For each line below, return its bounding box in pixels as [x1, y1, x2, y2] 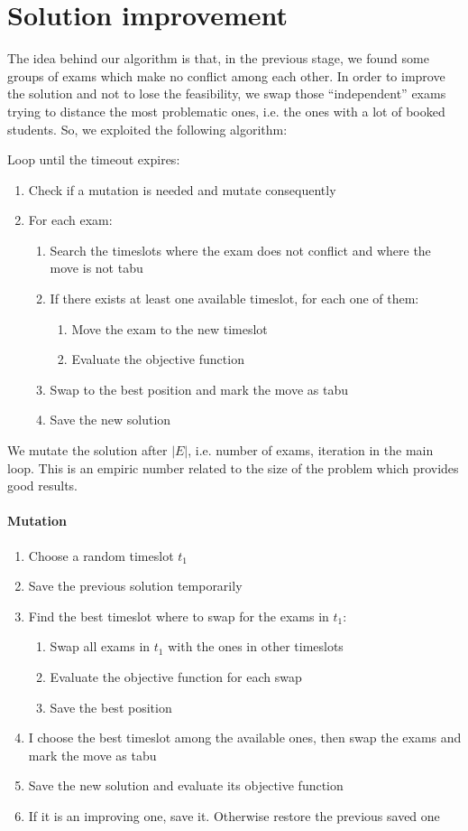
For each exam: [28, 210, 113, 229]
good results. [7, 476, 78, 495]
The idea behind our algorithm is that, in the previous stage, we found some [7, 49, 429, 68]
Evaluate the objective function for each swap [50, 667, 302, 686]
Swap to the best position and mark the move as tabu [50, 379, 349, 398]
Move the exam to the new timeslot [71, 319, 268, 338]
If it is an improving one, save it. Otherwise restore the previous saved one [28, 806, 440, 825]
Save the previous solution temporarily [28, 576, 243, 595]
